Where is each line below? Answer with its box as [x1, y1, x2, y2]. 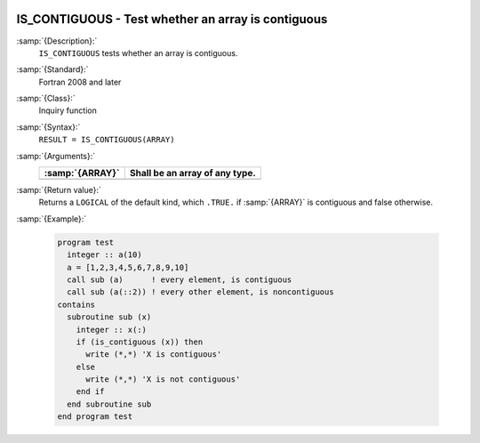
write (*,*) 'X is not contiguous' [85, 375, 241, 384]
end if [76, 387, 105, 397]
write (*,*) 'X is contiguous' [85, 350, 222, 359]
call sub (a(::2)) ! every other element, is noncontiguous [67, 287, 334, 297]
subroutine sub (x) [67, 312, 152, 322]
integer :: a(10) [67, 250, 142, 260]
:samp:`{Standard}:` [16, 64, 89, 75]
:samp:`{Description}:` [16, 36, 98, 46]
